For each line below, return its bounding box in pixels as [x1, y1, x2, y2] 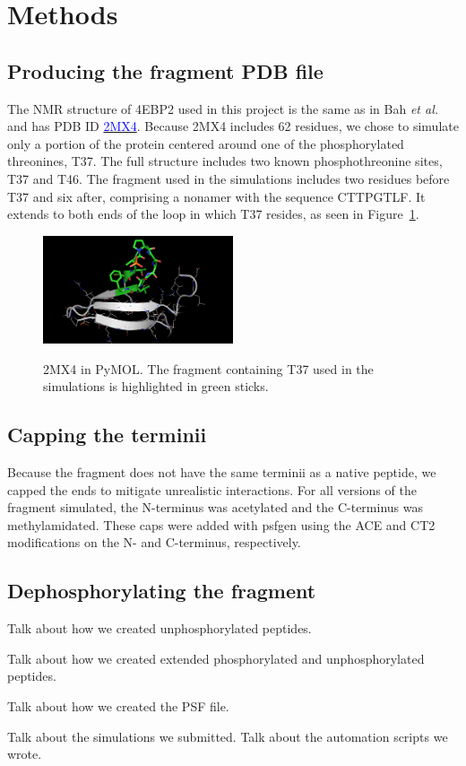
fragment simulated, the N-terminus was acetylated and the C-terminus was [7, 498, 424, 517]
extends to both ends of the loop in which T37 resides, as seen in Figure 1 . [7, 205, 419, 223]
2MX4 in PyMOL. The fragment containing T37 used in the [43, 359, 374, 378]
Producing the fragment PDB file [7, 57, 324, 84]
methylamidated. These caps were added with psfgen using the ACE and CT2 [7, 515, 436, 534]
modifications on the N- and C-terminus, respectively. [7, 533, 301, 552]
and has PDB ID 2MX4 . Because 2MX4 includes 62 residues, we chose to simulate [7, 117, 459, 135]
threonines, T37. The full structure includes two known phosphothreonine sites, [7, 152, 443, 170]
